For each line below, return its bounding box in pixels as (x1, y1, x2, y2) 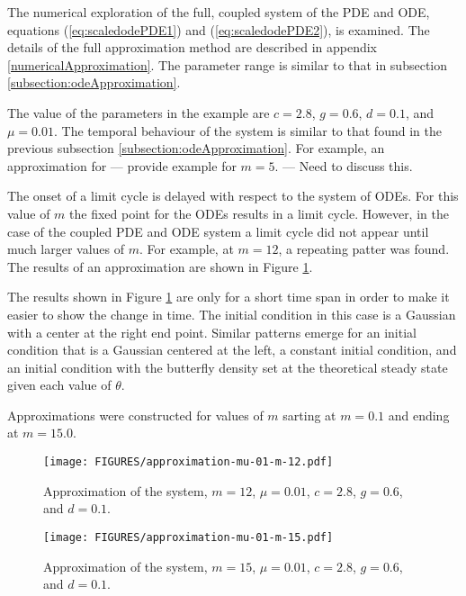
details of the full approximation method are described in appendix (7, 38, 377, 57)
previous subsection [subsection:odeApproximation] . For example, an (7, 139, 385, 158)
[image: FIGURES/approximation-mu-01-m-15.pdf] (43, 530, 334, 544)
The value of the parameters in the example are (7, 103, 270, 122)
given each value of (7, 375, 112, 394)
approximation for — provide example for (7, 156, 237, 175)
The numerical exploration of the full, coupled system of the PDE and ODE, (7, 3, 430, 21)
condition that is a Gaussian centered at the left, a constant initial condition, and (7, 340, 457, 359)
